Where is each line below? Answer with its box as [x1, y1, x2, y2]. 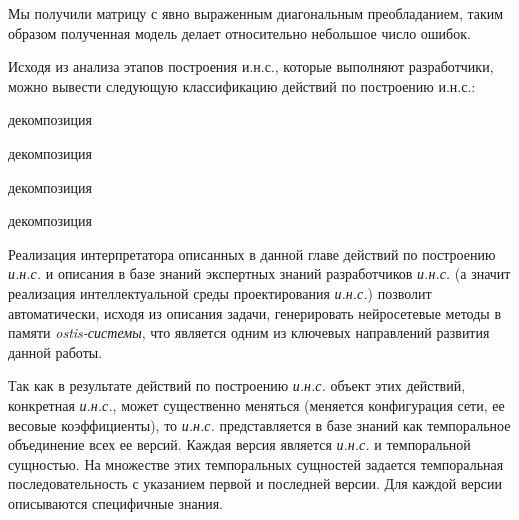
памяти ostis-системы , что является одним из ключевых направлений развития [8, 322, 490, 343]
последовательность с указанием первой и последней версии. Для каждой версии [8, 473, 502, 494]
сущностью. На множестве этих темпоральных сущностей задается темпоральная [8, 453, 504, 474]
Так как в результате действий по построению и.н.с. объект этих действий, [8, 375, 466, 396]
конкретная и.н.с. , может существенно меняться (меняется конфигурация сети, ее [8, 394, 505, 415]
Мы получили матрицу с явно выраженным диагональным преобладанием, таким [8, 3, 504, 23]
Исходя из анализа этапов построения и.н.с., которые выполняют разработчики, [8, 56, 494, 77]
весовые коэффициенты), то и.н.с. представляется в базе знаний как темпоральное [8, 414, 511, 435]
